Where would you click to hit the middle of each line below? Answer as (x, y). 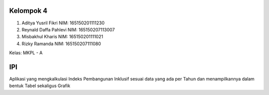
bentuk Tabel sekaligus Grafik (40, 86)
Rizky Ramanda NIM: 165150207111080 (62, 44)
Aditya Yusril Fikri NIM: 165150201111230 (63, 23)
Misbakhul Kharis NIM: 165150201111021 (62, 37)
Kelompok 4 (28, 11)
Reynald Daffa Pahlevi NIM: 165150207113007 (68, 29)
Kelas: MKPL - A (26, 53)
